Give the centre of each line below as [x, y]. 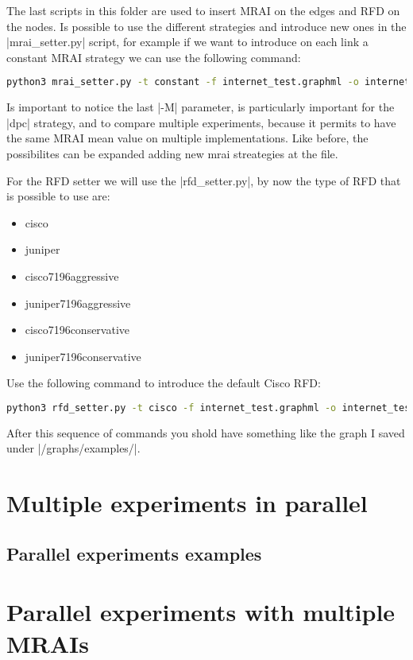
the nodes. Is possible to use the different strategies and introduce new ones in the [206, 26]
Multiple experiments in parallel [187, 503]
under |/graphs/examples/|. [73, 448]
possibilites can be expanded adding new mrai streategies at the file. [172, 154]
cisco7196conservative [77, 330]
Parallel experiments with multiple [201, 612]
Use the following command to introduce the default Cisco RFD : [164, 383]
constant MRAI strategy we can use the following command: [154, 57]
